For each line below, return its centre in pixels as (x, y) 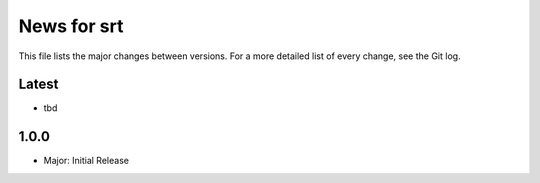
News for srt (71, 26)
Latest (38, 84)
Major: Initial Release (86, 161)
